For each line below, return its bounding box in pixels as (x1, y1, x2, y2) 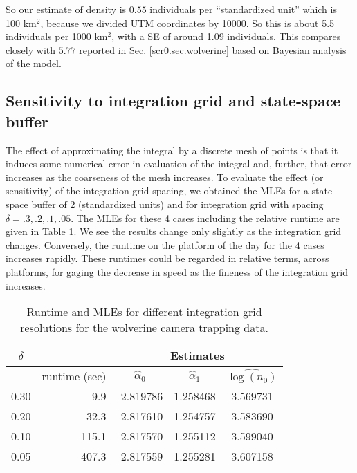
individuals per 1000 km (6, 29, 108, 44)
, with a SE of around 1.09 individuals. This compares (111, 29, 341, 44)
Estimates (170, 347, 225, 364)
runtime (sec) (42, 368, 107, 384)
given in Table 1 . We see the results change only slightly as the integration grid (6, 224, 342, 239)
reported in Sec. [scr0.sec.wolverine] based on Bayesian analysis (79, 42, 347, 57)
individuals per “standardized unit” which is (149, 2, 337, 16)
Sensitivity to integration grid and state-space (6, 90, 341, 111)
